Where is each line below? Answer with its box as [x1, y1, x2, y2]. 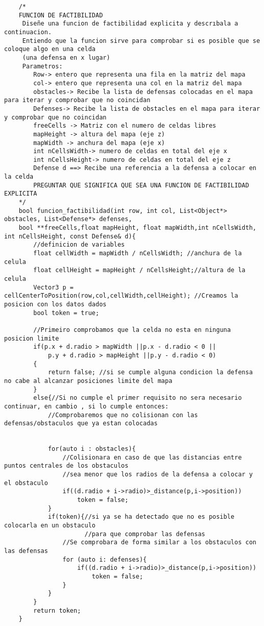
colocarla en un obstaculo [4, 522, 95, 529]
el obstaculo [4, 479, 48, 487]
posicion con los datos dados [4, 300, 107, 308]
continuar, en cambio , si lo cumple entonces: [4, 402, 169, 410]
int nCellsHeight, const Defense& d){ [4, 232, 136, 240]
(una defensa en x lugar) [22, 54, 110, 61]
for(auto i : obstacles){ [47, 445, 136, 453]
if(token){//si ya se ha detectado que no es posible [47, 513, 235, 521]
